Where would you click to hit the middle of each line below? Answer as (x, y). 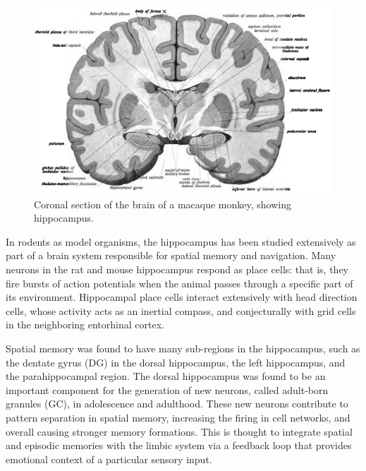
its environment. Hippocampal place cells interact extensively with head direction (182, 297)
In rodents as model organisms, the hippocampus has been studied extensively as (181, 241)
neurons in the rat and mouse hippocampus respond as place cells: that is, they (177, 269)
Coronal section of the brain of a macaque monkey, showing (163, 204)
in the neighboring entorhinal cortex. (85, 324)
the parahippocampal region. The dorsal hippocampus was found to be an (166, 376)
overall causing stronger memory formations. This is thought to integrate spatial (179, 431)
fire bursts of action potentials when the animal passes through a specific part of (179, 283)
